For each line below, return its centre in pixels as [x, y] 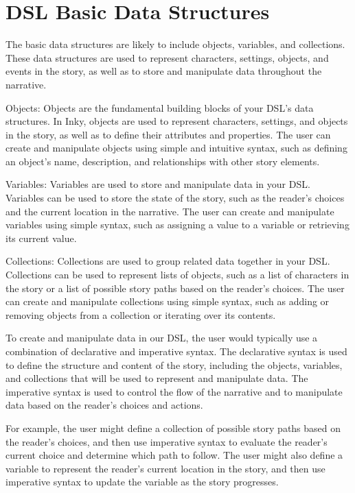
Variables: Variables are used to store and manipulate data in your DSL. [158, 184]
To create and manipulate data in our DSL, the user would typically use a [162, 338]
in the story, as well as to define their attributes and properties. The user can [168, 134]
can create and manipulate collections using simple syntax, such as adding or [168, 301]
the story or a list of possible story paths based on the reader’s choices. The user [175, 288]
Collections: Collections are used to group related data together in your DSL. [168, 261]
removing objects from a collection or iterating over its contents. [141, 314]
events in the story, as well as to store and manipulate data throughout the [164, 71]
